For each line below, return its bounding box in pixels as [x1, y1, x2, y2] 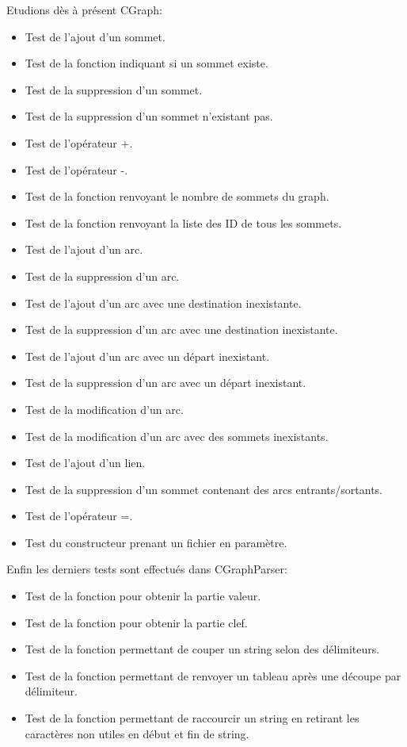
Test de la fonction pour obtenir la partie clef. [25, 614, 248, 630]
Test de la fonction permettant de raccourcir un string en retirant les [25, 710, 359, 726]
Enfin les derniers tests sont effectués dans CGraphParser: [6, 561, 287, 577]
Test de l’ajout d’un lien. [25, 454, 146, 471]
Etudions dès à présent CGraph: [6, 2, 163, 17]
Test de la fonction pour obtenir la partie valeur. [25, 588, 261, 604]
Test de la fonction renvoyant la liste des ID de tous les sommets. [25, 214, 342, 231]
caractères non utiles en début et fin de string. [25, 725, 249, 741]
